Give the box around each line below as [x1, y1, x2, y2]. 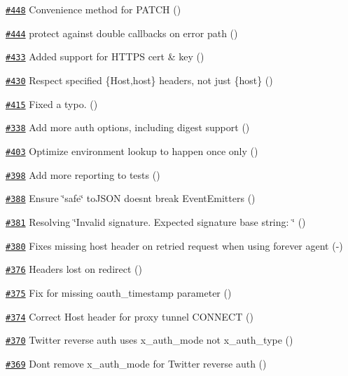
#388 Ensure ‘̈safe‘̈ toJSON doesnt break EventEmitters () [6, 191, 256, 206]
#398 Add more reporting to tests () [6, 167, 160, 182]
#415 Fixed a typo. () [6, 96, 98, 111]
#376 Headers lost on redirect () [6, 262, 142, 276]
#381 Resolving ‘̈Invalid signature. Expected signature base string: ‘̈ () [6, 214, 306, 229]
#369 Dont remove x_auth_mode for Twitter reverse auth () [6, 356, 267, 370]
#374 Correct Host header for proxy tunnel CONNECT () [6, 309, 253, 323]
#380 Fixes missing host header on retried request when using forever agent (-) [6, 238, 343, 253]
